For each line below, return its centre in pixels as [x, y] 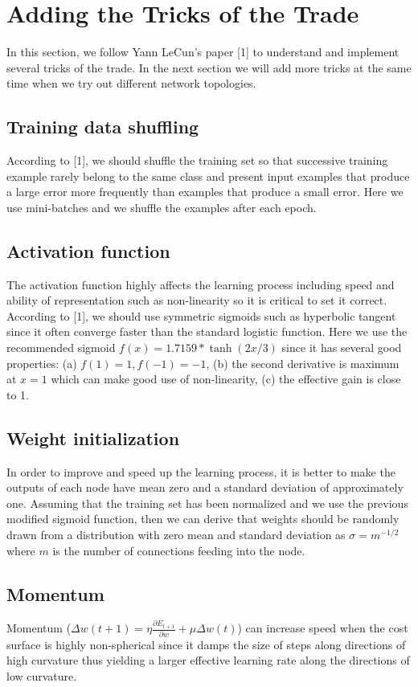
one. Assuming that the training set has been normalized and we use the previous [207, 503]
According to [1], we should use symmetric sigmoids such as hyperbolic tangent [201, 315]
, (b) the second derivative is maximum [303, 363]
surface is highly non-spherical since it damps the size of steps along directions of [206, 644]
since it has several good [342, 348]
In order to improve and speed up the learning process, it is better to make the [201, 471]
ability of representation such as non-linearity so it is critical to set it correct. [197, 300]
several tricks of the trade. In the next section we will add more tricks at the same [209, 67]
